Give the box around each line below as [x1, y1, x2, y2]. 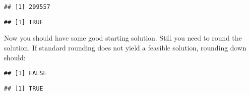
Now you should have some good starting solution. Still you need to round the [4, 33, 242, 43]
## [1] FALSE [4, 70, 47, 77]
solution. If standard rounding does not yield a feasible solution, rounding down [4, 42, 247, 52]
